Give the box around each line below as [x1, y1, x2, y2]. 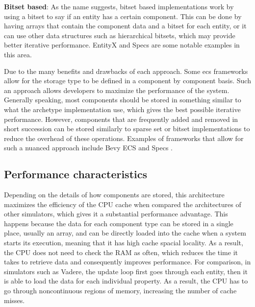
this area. [4, 49, 32, 59]
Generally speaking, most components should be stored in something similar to [4, 94, 241, 105]
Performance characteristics [4, 166, 148, 182]
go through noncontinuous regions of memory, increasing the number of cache [4, 285, 237, 296]
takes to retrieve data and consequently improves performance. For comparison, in [4, 257, 251, 267]
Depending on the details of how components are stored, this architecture [4, 189, 225, 200]
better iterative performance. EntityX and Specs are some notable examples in [4, 40, 240, 50]
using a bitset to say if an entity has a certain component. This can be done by [4, 11, 242, 21]
